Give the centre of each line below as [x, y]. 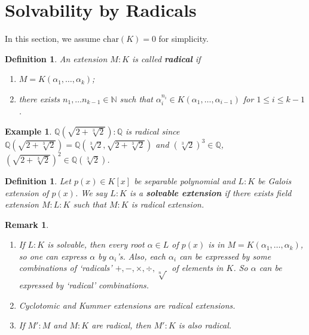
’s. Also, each [141, 256]
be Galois [275, 180]
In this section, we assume [53, 39]
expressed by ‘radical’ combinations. [84, 285]
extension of [27, 192]
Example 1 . [28, 131]
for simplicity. [183, 39]
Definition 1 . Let [38, 180]
